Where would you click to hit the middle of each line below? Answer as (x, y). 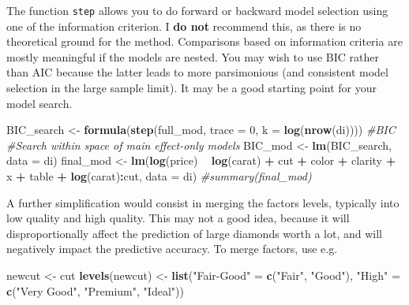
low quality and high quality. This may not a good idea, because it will (178, 218)
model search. (39, 103)
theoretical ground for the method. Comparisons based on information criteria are (204, 41)
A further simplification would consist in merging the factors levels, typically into (203, 202)
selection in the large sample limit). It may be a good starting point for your (191, 88)
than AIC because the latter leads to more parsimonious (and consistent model (197, 72)
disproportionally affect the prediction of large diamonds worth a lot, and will (195, 233)
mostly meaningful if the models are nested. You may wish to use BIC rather (193, 56)
